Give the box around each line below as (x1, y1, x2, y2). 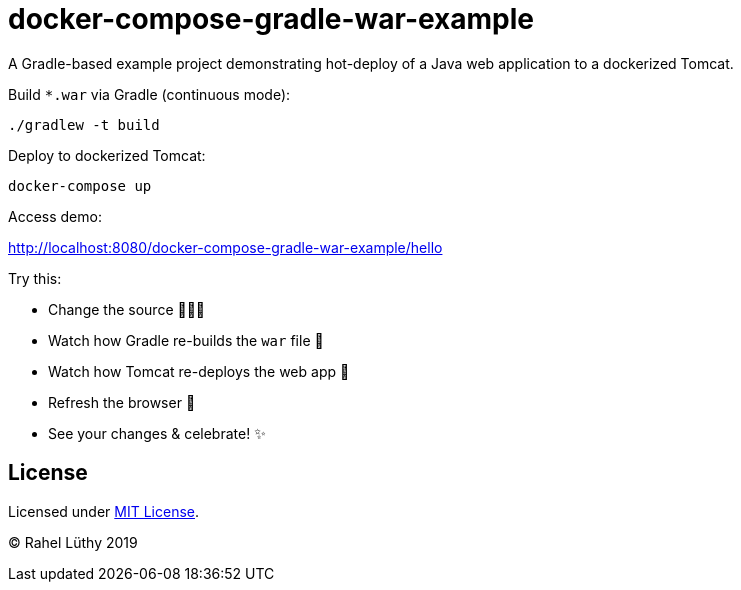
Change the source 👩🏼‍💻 (48, 300, 206, 318)
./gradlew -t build (8, 116, 160, 133)
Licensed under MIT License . (8, 502, 200, 520)
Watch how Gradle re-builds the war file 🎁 (48, 331, 324, 349)
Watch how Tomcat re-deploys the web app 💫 (48, 362, 350, 380)
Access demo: (8, 207, 102, 225)
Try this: (8, 269, 62, 287)
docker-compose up (8, 177, 152, 194)
